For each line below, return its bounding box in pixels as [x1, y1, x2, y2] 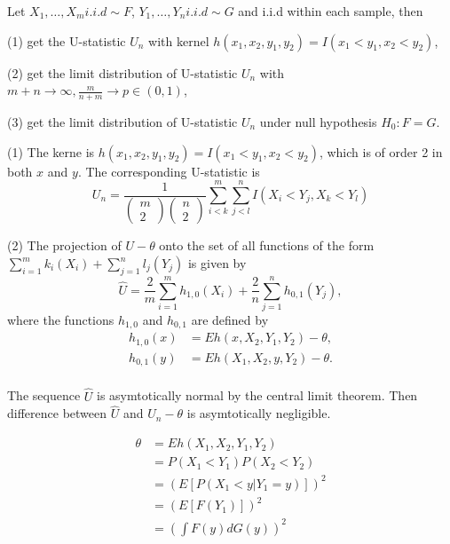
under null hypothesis [259, 113, 377, 131]
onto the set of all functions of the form [159, 236, 375, 255]
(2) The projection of [7, 236, 122, 255]
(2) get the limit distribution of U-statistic [7, 63, 238, 82]
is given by [187, 254, 247, 272]
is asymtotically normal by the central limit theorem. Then [97, 386, 418, 405]
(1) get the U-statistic [7, 31, 126, 50]
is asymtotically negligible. [186, 404, 331, 422]
